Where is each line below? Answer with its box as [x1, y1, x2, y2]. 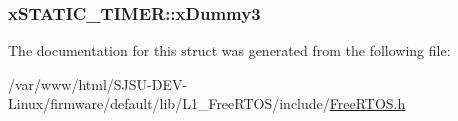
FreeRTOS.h [329, 93, 406, 114]
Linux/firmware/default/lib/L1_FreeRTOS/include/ [8, 93, 330, 114]
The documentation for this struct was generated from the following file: [8, 40, 451, 61]
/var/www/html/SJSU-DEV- [8, 73, 188, 94]
